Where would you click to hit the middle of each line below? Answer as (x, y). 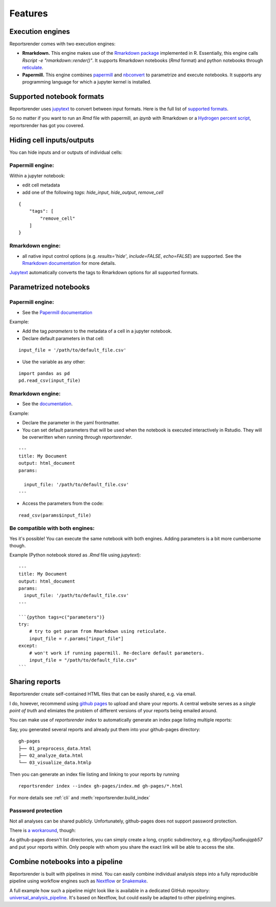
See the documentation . (48, 404)
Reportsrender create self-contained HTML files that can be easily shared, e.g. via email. (103, 694)
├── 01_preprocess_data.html (55, 748)
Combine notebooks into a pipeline (66, 862)
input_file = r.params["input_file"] (76, 638)
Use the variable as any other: (54, 362)
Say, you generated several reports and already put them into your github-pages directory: (105, 729)
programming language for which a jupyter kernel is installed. (87, 82)
